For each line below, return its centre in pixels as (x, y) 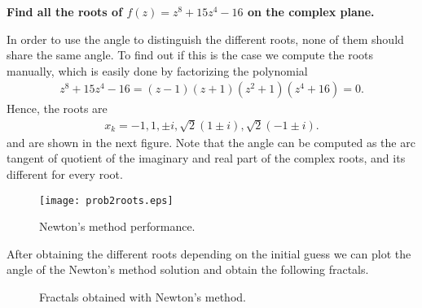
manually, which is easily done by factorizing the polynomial (157, 70)
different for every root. (65, 174)
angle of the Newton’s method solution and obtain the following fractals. (188, 269)
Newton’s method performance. (117, 226)
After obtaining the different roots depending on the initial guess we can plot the (209, 253)
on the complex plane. (311, 11)
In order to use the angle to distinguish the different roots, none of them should (205, 39)
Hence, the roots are (57, 108)
